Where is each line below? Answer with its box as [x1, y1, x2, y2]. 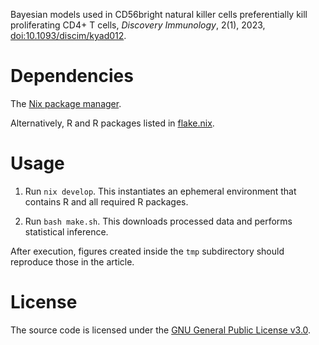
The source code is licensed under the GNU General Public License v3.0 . [10, 324, 312, 336]
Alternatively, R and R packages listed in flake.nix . [10, 117, 215, 129]
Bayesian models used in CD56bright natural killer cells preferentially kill [10, 9, 308, 20]
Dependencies [10, 65, 134, 88]
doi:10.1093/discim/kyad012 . [10, 30, 127, 41]
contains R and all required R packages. [24, 195, 189, 208]
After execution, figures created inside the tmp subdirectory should [10, 245, 285, 257]
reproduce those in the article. [10, 255, 135, 268]
